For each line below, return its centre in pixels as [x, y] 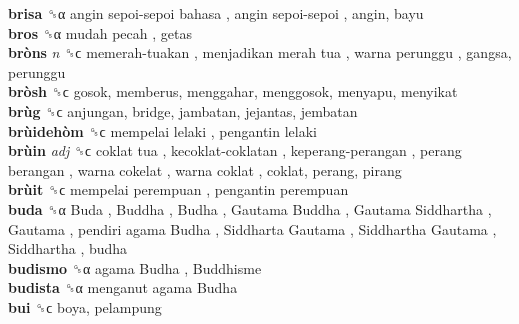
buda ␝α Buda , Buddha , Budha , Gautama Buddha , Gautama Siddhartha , [250, 208]
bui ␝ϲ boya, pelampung [85, 306]
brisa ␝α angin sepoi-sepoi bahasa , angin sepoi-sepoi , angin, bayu [216, 13]
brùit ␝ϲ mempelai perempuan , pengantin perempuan [178, 189]
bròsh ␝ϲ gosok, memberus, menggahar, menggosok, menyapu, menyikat [233, 91]
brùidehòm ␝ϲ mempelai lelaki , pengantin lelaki [162, 130]
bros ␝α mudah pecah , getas [100, 32]
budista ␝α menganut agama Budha [123, 287]
